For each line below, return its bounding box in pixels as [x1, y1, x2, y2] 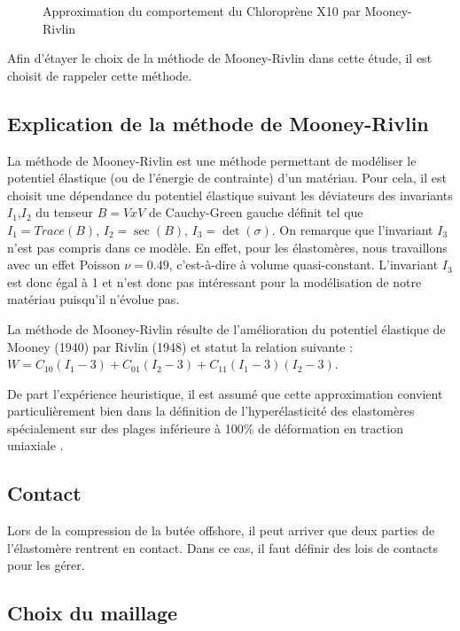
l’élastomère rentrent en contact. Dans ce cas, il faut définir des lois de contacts [7, 538, 439, 557]
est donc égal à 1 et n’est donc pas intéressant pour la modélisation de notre [7, 272, 422, 291]
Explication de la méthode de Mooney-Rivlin [7, 109, 429, 136]
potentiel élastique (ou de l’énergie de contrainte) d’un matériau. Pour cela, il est [7, 168, 447, 187]
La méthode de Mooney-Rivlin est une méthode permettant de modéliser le [7, 151, 417, 169]
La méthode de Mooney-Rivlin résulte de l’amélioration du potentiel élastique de [7, 319, 446, 338]
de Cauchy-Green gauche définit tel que [148, 203, 363, 222]
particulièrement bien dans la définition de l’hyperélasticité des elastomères [7, 401, 415, 420]
